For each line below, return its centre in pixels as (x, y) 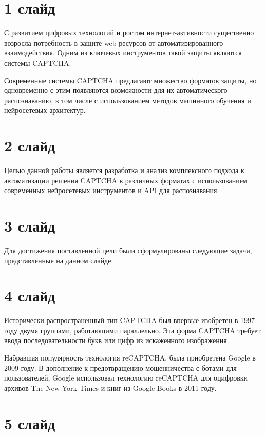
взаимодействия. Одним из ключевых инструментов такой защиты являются (123, 53)
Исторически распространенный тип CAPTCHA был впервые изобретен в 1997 (129, 320)
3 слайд (30, 225)
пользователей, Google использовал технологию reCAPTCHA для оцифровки (126, 378)
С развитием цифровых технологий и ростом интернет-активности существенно (129, 33)
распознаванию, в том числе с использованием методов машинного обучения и (128, 100)
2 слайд (30, 146)
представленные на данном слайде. (59, 260)
